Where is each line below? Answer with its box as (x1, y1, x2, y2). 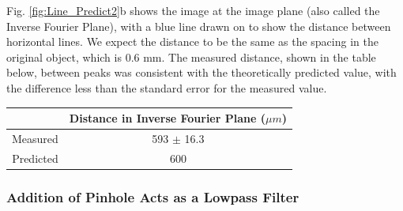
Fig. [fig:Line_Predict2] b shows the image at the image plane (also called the (6, 2, 380, 18)
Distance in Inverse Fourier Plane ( (69, 110, 266, 126)
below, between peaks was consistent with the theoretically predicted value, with (6, 64, 397, 81)
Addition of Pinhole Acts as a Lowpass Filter (6, 187, 299, 206)
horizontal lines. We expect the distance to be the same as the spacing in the (6, 33, 379, 50)
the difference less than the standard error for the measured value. (6, 79, 327, 96)
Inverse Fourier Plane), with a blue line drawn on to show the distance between (6, 17, 391, 34)
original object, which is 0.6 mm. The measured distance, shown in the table (6, 48, 376, 65)
